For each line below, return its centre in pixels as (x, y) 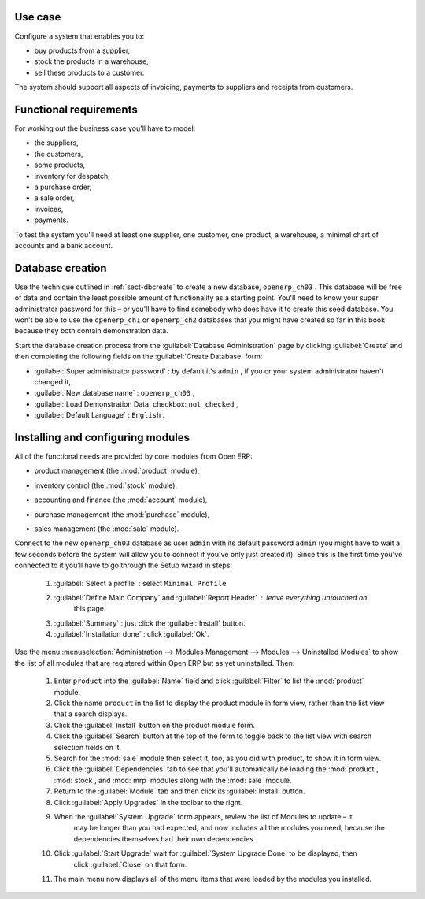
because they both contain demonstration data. (91, 331)
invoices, (49, 209)
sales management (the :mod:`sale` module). (107, 529)
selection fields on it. (88, 747)
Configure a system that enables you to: (79, 36)
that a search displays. (91, 714)
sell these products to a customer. (89, 72)
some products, (60, 165)
